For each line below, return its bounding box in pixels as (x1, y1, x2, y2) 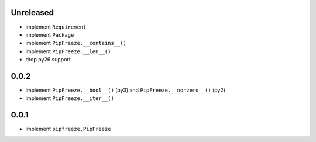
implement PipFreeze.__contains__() (25, 40, 127, 47)
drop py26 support (25, 56, 71, 63)
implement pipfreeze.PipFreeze (25, 126, 111, 133)
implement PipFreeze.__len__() (25, 47, 111, 55)
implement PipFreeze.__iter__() (25, 95, 114, 102)
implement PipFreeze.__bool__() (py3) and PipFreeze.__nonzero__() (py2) (25, 86, 225, 93)
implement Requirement (25, 23, 87, 30)
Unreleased (11, 8, 54, 18)
